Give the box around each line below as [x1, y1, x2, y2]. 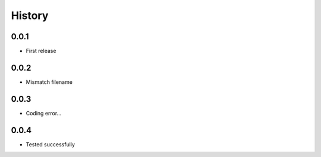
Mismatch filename [26, 78, 73, 86]
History [11, 9, 49, 22]
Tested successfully [26, 140, 75, 148]
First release [26, 48, 56, 55]
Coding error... [26, 109, 62, 117]
